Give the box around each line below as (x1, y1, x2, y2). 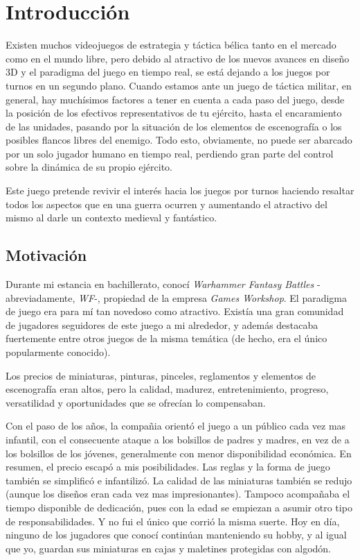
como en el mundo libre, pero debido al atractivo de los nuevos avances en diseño (6, 51, 350, 65)
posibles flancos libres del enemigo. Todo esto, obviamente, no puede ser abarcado (6, 133, 352, 147)
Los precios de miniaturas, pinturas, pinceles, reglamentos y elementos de (6, 368, 316, 382)
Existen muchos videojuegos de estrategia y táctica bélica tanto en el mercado (6, 37, 336, 52)
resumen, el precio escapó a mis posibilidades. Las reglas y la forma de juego (6, 459, 330, 474)
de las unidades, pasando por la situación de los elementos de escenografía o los (6, 119, 342, 133)
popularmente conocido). (6, 345, 111, 359)
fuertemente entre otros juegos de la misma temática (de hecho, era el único (6, 331, 327, 346)
